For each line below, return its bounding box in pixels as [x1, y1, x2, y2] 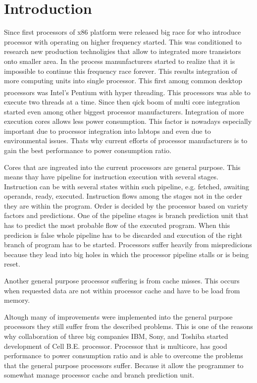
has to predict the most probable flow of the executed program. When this [4, 220, 230, 230]
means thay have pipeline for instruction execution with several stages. [4, 171, 218, 182]
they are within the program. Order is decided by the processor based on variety [4, 200, 248, 211]
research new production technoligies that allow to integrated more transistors [4, 46, 241, 56]
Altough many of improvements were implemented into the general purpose [4, 311, 233, 322]
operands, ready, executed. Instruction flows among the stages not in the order [4, 191, 243, 201]
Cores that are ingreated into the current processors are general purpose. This [4, 162, 241, 172]
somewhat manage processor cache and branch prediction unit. [4, 370, 195, 380]
